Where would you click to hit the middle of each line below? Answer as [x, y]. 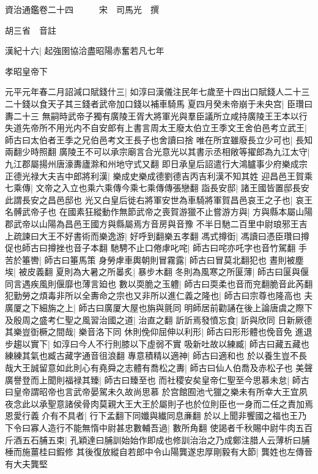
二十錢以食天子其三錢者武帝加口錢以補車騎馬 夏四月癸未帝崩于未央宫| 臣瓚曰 [159, 103]
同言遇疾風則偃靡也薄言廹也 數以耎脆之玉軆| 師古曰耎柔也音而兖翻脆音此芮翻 [159, 283]
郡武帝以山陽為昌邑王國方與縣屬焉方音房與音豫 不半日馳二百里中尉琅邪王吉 [156, 223]
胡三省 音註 [31, 30]
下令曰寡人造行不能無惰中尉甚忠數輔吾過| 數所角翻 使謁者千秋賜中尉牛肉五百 [159, 427]
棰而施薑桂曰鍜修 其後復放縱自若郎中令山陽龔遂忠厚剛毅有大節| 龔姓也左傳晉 [159, 452]
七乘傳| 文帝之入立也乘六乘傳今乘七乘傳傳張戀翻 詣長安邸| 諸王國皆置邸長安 [157, 188]
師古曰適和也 [219, 355]
